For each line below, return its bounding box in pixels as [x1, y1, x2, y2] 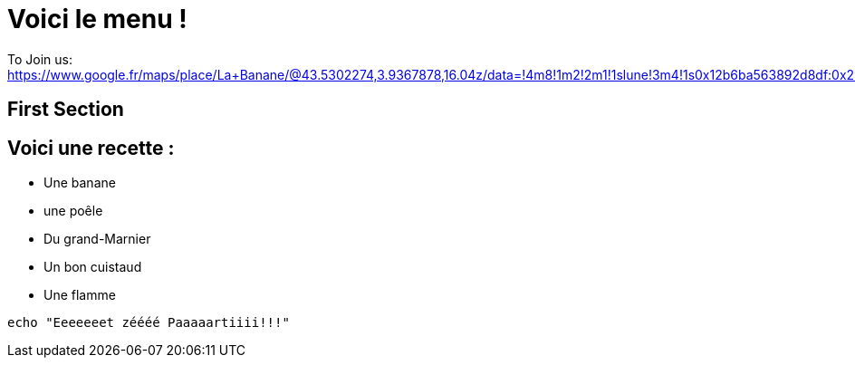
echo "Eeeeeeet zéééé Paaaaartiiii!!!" [7, 315, 290, 331]
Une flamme [43, 287, 116, 303]
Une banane [43, 175, 116, 191]
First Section [7, 98, 124, 121]
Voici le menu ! [7, 4, 187, 34]
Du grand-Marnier [43, 231, 151, 247]
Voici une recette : [7, 136, 175, 159]
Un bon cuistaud [43, 259, 142, 275]
